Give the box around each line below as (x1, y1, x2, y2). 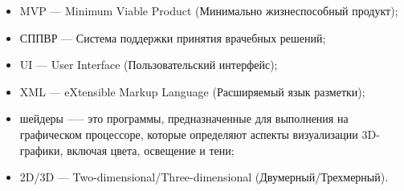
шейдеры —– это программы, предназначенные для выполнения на (19, 110, 349, 127)
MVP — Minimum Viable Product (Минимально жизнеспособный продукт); (19, 2, 398, 18)
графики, (19, 141, 63, 158)
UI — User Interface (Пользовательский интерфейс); (19, 56, 278, 73)
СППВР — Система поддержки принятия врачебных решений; (19, 29, 326, 46)
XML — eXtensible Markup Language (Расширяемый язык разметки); (19, 83, 365, 100)
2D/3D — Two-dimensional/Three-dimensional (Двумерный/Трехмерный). (19, 169, 389, 185)
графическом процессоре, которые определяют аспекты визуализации (19, 125, 358, 142)
